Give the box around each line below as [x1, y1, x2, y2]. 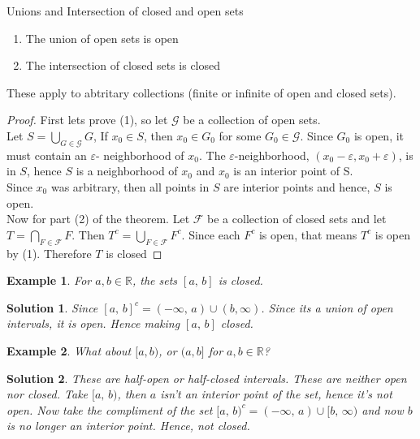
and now [362, 401, 404, 418]
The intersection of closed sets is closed [25, 57, 221, 74]
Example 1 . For [6, 272, 92, 289]
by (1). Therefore [6, 244, 92, 261]
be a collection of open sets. [183, 111, 321, 128]
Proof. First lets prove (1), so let [6, 111, 168, 128]
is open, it [353, 127, 405, 144]
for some [219, 127, 262, 144]
